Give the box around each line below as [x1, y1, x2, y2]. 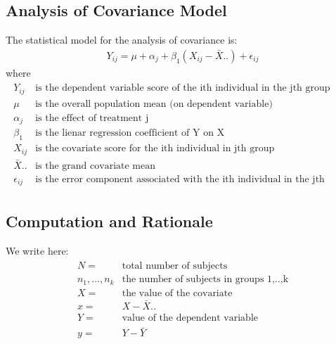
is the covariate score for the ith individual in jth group [35, 144, 275, 154]
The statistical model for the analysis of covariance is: [6, 32, 238, 47]
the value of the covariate [122, 288, 233, 298]
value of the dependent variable [122, 313, 259, 324]
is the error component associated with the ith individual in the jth [35, 174, 325, 185]
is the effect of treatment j [35, 113, 149, 123]
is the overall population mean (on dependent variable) [35, 98, 273, 109]
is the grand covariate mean [35, 160, 156, 171]
